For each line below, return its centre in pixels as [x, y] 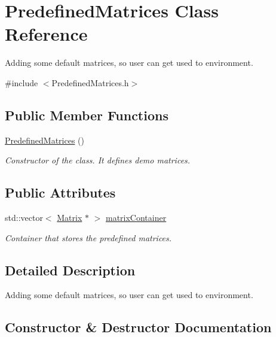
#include [22, 82]
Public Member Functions [87, 115]
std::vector [24, 218]
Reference [46, 34]
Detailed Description [70, 270]
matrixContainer [136, 218]
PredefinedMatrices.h [90, 82]
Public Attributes [60, 192]
